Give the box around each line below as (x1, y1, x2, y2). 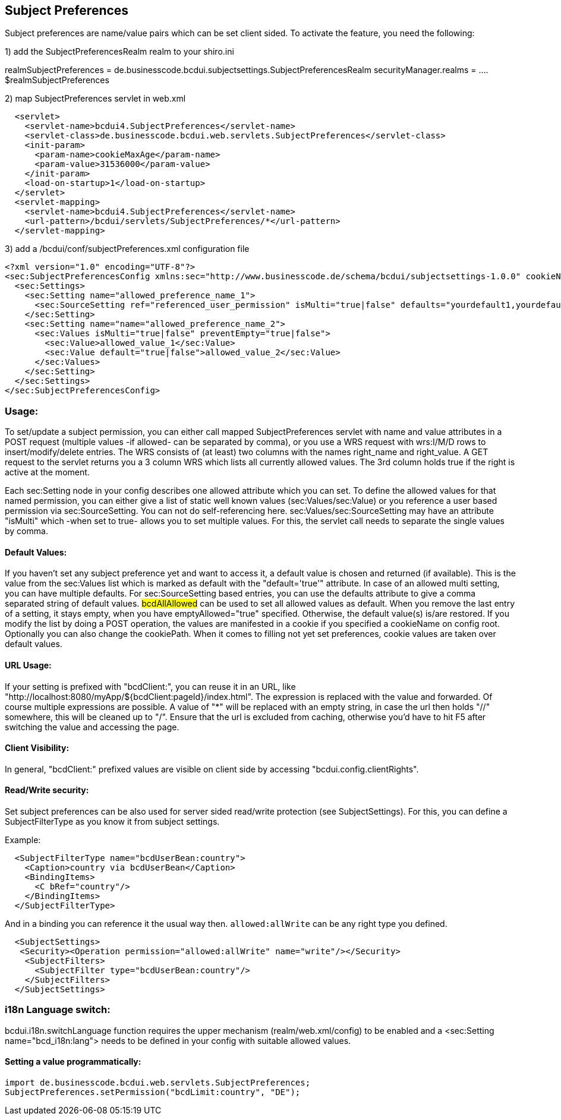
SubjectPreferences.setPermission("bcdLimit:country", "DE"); (5, 1087, 301, 1097)
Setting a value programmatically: (5, 1056, 141, 1067)
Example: (5, 835, 41, 845)
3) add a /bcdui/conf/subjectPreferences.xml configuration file (5, 244, 250, 254)
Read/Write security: (5, 785, 89, 796)
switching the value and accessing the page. (5, 721, 179, 732)
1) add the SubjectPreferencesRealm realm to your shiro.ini (5, 46, 234, 57)
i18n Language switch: (5, 1004, 111, 1016)
